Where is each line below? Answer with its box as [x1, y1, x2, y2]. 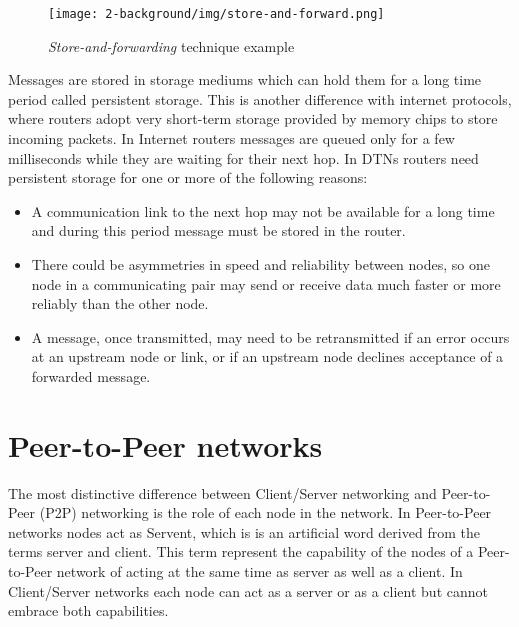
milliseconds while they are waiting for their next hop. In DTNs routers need [8, 147, 479, 168]
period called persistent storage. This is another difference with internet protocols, [8, 88, 512, 109]
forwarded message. [31, 365, 151, 386]
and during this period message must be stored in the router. [31, 220, 406, 241]
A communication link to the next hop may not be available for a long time [31, 200, 495, 221]
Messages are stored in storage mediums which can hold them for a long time [8, 69, 482, 90]
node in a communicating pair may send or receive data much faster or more [31, 273, 501, 294]
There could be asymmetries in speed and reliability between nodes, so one [31, 254, 490, 274]
